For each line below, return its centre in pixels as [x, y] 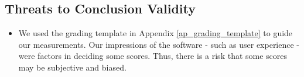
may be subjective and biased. [72, 67]
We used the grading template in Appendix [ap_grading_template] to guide [156, 33]
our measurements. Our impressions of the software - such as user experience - [159, 44]
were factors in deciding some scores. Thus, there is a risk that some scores [153, 56]
